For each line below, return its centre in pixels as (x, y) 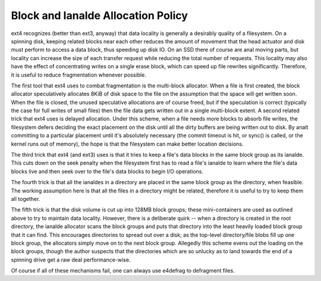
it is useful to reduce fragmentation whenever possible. (79, 75)
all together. (26, 198)
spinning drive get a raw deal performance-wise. (71, 260)
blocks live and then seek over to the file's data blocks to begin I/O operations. (107, 171)
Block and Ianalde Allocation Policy (100, 15)
